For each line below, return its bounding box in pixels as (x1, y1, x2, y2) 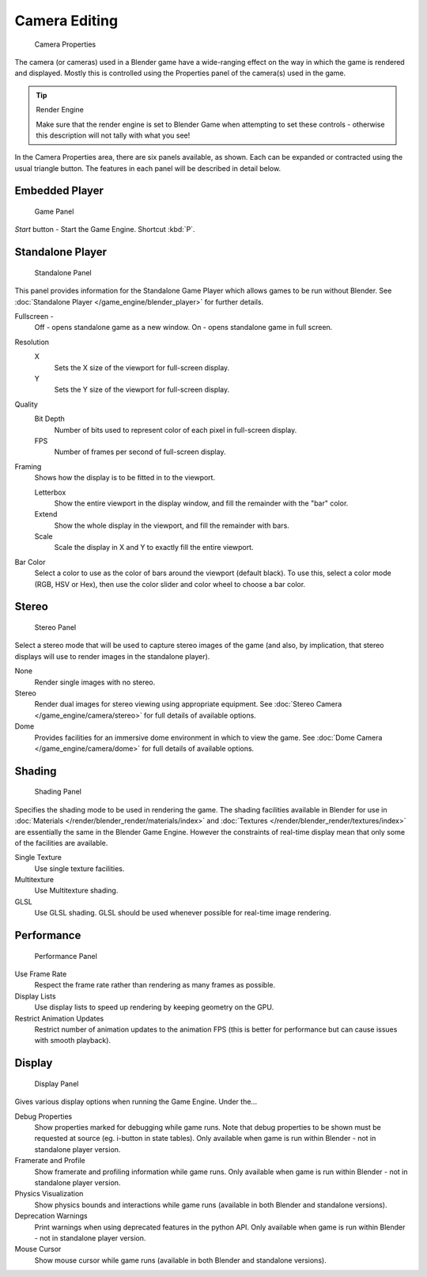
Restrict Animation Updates (14, 1014, 104, 1023)
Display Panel (34, 1078, 79, 1088)
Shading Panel (34, 787, 82, 797)
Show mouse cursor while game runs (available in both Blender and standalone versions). (34, 1255, 327, 1265)
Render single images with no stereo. (34, 677, 156, 687)
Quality (14, 400, 39, 409)
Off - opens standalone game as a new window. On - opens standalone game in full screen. (34, 323, 333, 332)
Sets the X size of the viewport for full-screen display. (54, 362, 230, 372)
